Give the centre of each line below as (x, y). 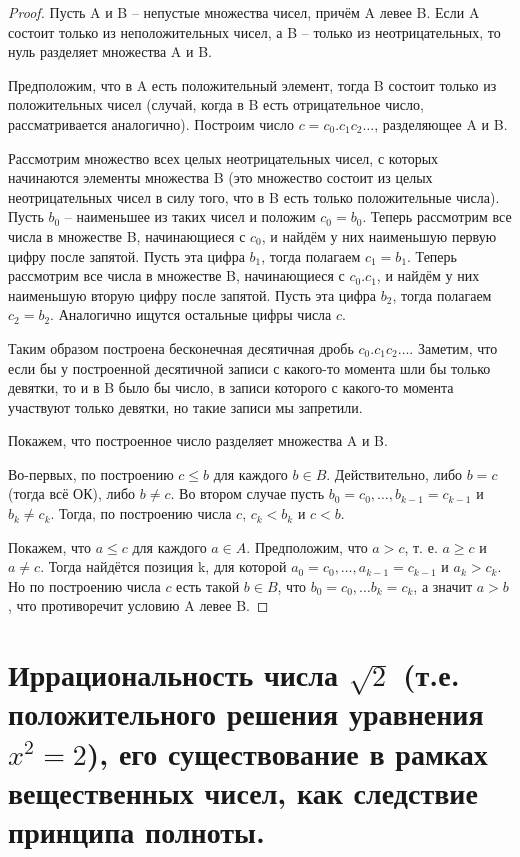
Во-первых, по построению (91, 473)
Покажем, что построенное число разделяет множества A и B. (198, 440)
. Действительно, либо (394, 473)
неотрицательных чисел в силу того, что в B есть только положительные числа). (254, 196)
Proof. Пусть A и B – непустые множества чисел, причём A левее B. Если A (244, 12)
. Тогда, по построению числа (141, 513)
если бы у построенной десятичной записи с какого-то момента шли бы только (249, 367)
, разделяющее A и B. (441, 123)
